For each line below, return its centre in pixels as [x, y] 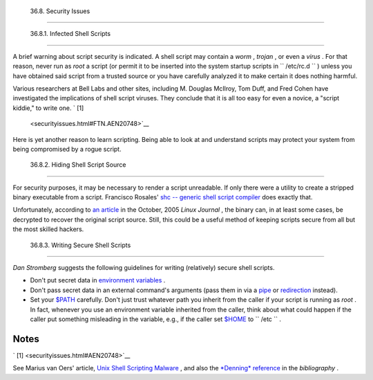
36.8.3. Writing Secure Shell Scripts [80, 245]
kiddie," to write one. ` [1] [48, 108]
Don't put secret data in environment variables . [98, 280]
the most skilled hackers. [48, 229]
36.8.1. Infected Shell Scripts [70, 34]
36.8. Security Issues [60, 11]
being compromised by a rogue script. [67, 149]
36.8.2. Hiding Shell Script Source [78, 165]
